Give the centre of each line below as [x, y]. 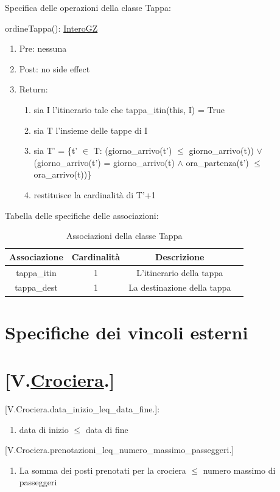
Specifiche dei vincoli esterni [127, 332]
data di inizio [44, 429]
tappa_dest [36, 287]
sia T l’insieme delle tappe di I [91, 130]
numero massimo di [239, 470]
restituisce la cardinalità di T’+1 [95, 194]
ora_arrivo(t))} [63, 174]
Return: [33, 89]
